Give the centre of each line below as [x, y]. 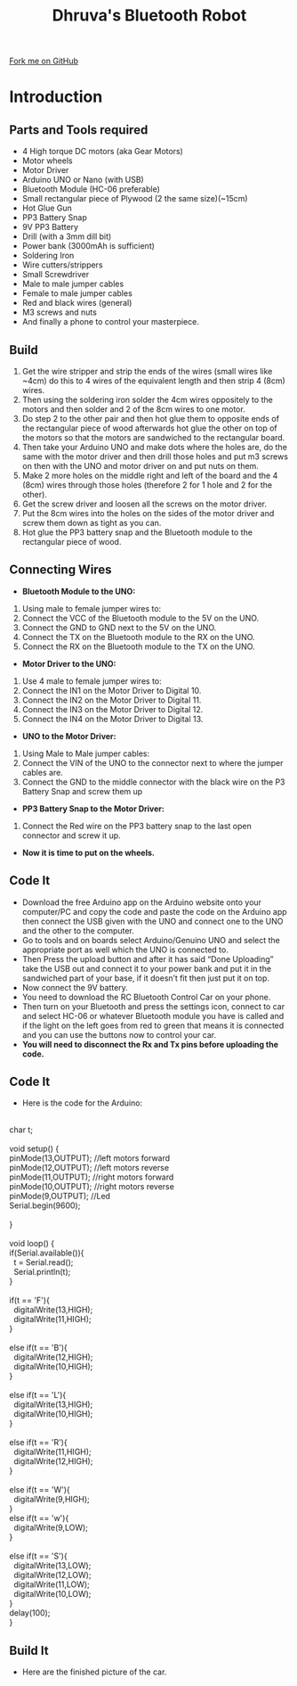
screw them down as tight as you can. [92, 523]
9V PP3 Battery [50, 227]
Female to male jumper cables [77, 293]
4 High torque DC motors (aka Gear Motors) [103, 152]
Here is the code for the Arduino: [82, 1103]
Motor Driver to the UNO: [69, 663]
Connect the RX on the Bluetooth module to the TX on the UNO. [138, 646]
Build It [29, 1650]
